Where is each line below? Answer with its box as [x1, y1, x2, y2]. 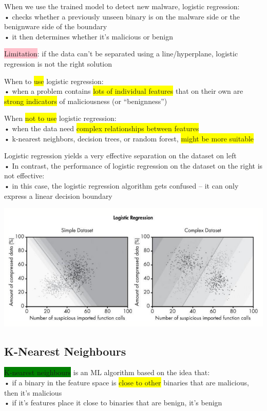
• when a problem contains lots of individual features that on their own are [4, 86, 243, 96]
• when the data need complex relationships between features [4, 122, 199, 133]
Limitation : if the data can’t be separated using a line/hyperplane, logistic [4, 48, 238, 59]
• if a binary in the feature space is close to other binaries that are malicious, [4, 377, 249, 387]
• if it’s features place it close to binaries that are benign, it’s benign [4, 397, 222, 408]
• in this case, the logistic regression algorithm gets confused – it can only [4, 180, 239, 191]
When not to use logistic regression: [4, 113, 117, 124]
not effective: [4, 170, 45, 181]
